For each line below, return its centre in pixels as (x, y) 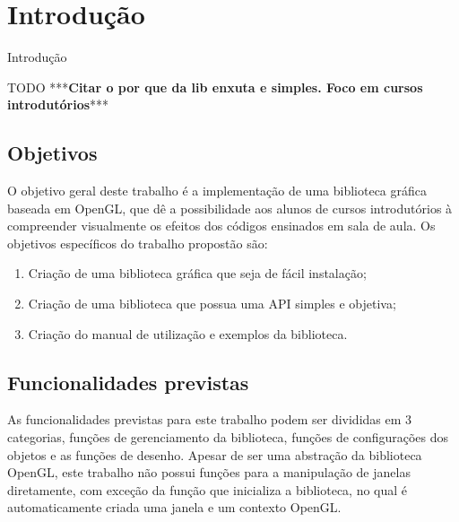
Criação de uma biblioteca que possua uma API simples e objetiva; (212, 304)
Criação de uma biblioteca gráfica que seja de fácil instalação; (197, 273)
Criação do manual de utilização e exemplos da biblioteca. (188, 333)
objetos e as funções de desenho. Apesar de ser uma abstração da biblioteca (215, 454)
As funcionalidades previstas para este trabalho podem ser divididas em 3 (210, 419)
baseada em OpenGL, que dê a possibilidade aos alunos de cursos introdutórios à (230, 208)
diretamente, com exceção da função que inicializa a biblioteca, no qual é (208, 489)
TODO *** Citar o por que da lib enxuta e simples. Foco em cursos (215, 87)
